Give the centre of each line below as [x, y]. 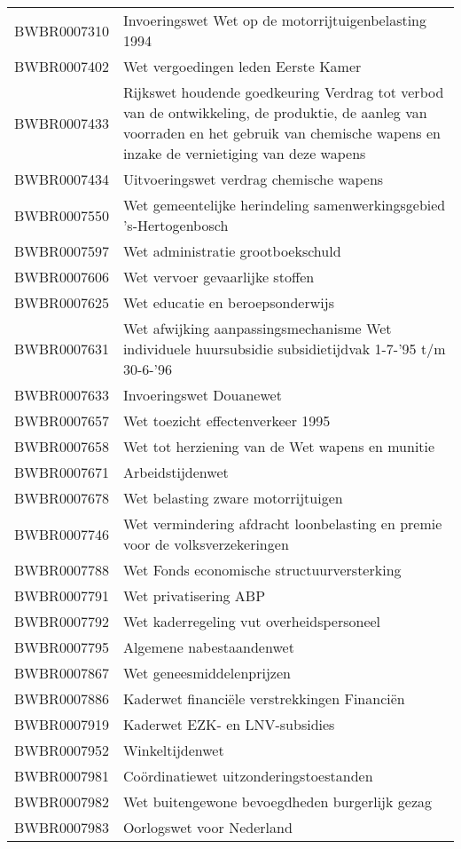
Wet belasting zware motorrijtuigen [233, 498]
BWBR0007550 [62, 215]
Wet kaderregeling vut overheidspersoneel [252, 621]
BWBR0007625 [62, 302]
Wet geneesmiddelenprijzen [207, 673]
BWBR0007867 [62, 673]
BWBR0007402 [62, 66]
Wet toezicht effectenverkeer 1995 [227, 421]
